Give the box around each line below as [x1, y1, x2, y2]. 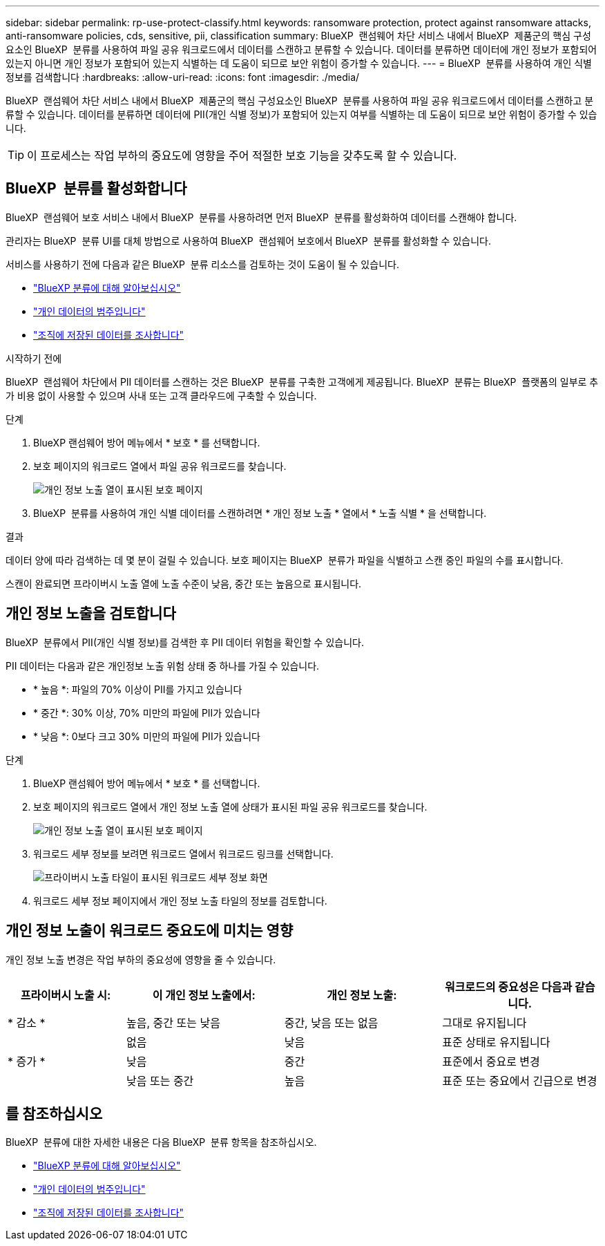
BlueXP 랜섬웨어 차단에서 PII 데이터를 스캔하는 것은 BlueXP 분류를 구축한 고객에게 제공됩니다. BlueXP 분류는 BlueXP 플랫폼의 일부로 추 [6, 375, 599, 388]
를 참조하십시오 [6, 1104, 103, 1122]
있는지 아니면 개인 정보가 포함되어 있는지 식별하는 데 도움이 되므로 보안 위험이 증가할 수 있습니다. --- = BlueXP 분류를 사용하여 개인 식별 [6, 57, 592, 69]
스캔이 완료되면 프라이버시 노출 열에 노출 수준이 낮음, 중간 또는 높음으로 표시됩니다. [6, 577, 362, 589]
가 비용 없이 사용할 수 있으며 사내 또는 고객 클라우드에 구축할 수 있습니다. [6, 389, 317, 402]
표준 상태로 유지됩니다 [442, 1035, 550, 1049]
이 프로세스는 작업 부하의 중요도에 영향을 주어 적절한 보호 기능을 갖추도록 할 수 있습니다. [27, 149, 457, 162]
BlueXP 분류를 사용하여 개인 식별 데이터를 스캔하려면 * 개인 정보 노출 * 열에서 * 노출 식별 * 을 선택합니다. [33, 507, 487, 519]
